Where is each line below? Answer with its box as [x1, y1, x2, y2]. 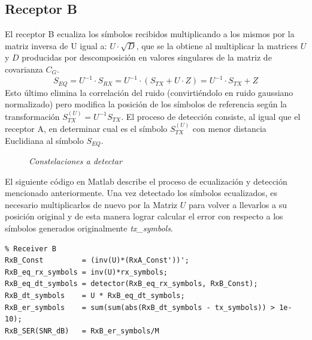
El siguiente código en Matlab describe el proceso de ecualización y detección [5, 174, 287, 187]
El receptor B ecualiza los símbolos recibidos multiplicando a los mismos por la [5, 28, 295, 40]
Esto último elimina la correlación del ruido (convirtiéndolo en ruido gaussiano [5, 86, 293, 98]
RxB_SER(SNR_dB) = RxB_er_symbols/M [5, 326, 159, 335]
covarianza [5, 62, 43, 75]
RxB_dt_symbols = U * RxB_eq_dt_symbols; [5, 291, 185, 300]
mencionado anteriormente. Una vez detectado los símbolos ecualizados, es [5, 186, 278, 199]
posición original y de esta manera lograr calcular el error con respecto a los [5, 210, 283, 222]
